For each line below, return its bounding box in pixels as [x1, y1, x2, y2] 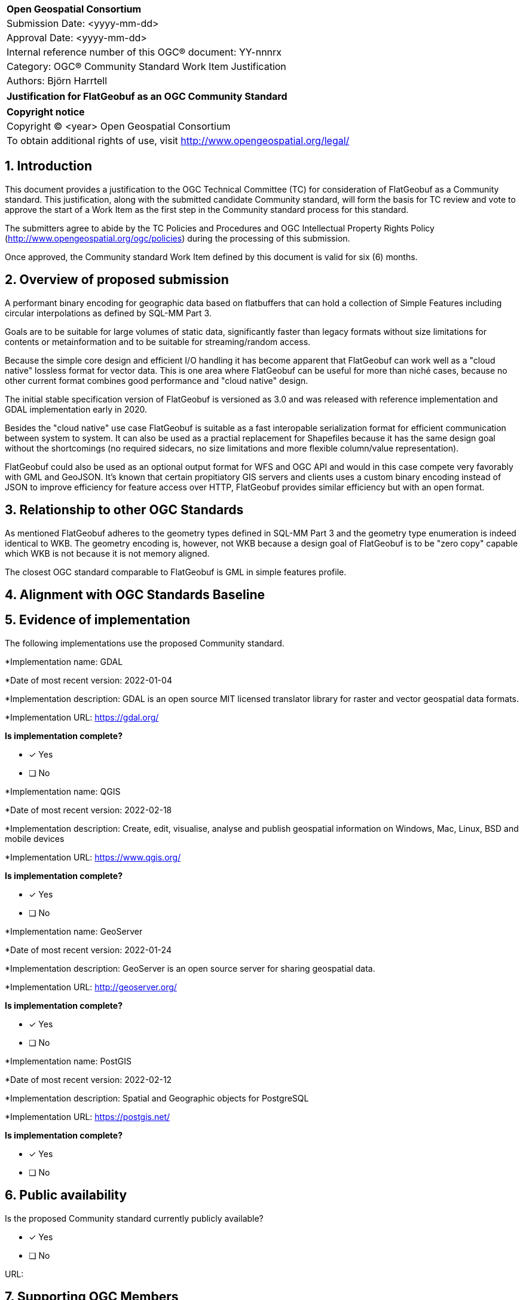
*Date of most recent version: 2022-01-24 [5, 944, 172, 955]
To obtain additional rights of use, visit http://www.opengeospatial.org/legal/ [7, 135, 350, 147]
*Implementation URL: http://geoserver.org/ [5, 981, 177, 992]
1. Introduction [5, 158, 92, 174]
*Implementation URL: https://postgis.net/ [5, 1111, 170, 1122]
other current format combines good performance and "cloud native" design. [5, 375, 308, 386]
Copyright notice [7, 106, 85, 118]
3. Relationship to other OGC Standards [5, 502, 244, 518]
